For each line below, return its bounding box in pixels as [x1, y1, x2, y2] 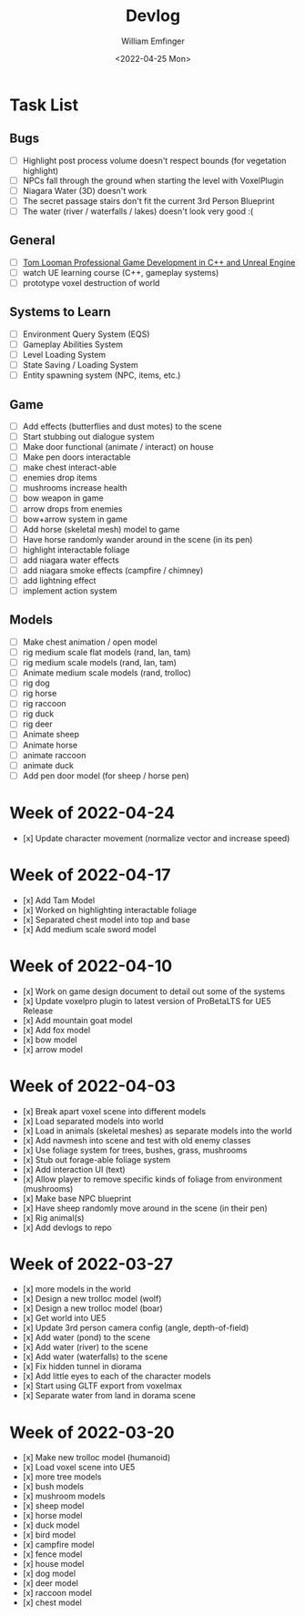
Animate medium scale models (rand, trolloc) [22, 667, 191, 678]
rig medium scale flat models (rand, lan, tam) [22, 646, 191, 657]
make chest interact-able [22, 462, 117, 473]
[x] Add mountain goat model [22, 1014, 133, 1025]
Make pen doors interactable [22, 452, 131, 462]
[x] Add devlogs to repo [22, 1222, 112, 1233]
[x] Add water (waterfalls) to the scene [22, 1351, 168, 1362]
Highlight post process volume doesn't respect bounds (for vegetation [22, 155, 287, 166]
